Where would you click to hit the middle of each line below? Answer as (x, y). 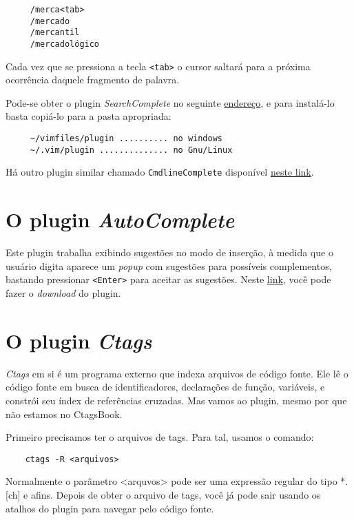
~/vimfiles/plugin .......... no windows (126, 139)
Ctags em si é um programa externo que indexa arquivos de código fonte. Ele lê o (177, 373)
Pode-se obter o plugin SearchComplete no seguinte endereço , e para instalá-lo (170, 102)
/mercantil (55, 33)
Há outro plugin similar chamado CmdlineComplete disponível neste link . (160, 172)
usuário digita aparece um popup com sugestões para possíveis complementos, (169, 266)
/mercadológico (65, 44)
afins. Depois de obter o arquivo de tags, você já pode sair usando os (176, 494)
